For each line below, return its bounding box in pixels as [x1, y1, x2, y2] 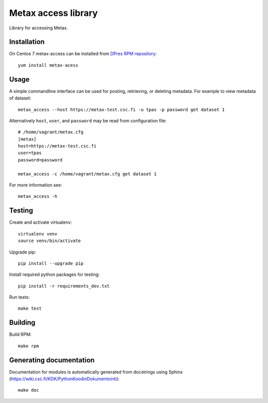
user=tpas [18, 150, 42, 156]
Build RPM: [9, 331, 32, 337]
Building [9, 319, 36, 327]
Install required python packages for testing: [9, 271, 100, 278]
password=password [18, 157, 63, 162]
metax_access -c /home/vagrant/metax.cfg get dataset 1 [18, 171, 157, 176]
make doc [18, 388, 39, 393]
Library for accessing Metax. [9, 25, 68, 31]
